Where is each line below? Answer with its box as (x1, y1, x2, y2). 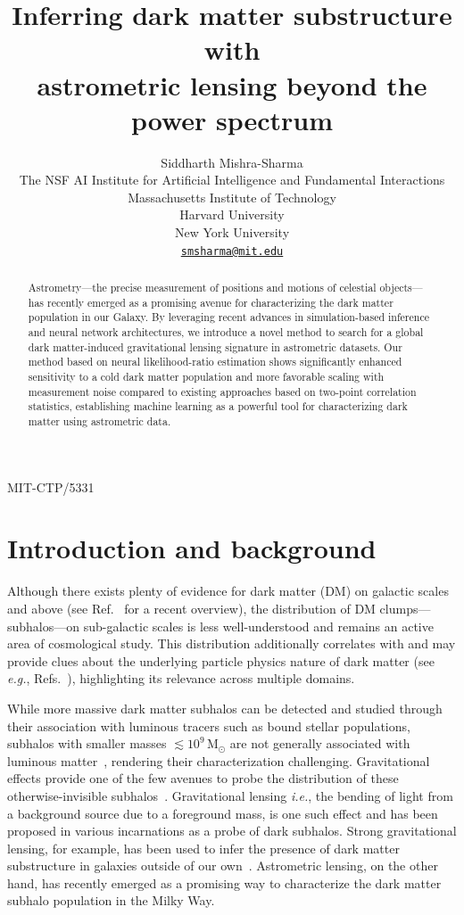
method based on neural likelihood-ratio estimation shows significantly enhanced (28, 354, 402, 369)
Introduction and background (7, 530, 377, 566)
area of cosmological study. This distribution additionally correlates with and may (7, 634, 456, 653)
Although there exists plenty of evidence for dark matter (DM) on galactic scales (7, 581, 449, 600)
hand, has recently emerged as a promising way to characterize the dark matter (7, 873, 442, 892)
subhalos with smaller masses (7, 734, 167, 753)
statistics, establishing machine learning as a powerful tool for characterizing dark (28, 399, 408, 414)
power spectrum (130, 101, 334, 137)
